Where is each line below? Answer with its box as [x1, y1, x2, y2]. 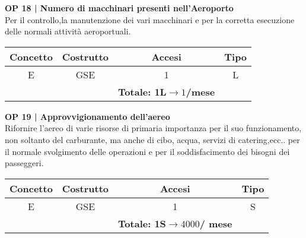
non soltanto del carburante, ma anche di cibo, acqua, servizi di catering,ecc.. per [5, 133, 300, 145]
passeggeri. [5, 157, 44, 169]
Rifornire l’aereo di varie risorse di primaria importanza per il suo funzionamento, [5, 122, 302, 134]
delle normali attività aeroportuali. [5, 25, 131, 37]
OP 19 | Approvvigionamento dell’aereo [5, 110, 170, 122]
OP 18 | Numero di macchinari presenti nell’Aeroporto [5, 2, 234, 14]
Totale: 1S [118, 216, 166, 230]
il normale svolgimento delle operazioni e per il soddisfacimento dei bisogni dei [5, 145, 290, 157]
